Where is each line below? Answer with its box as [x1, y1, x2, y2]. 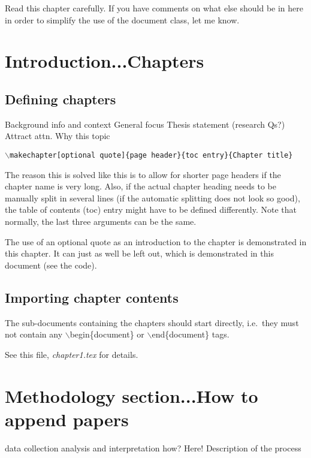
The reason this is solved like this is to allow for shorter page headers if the [5, 168, 281, 180]
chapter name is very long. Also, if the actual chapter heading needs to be [5, 180, 276, 192]
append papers [5, 406, 129, 431]
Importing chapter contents [5, 288, 179, 306]
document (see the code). [5, 258, 97, 271]
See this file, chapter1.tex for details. [5, 348, 138, 360]
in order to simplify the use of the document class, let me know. [5, 13, 240, 26]
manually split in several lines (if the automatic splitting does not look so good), [5, 191, 300, 204]
